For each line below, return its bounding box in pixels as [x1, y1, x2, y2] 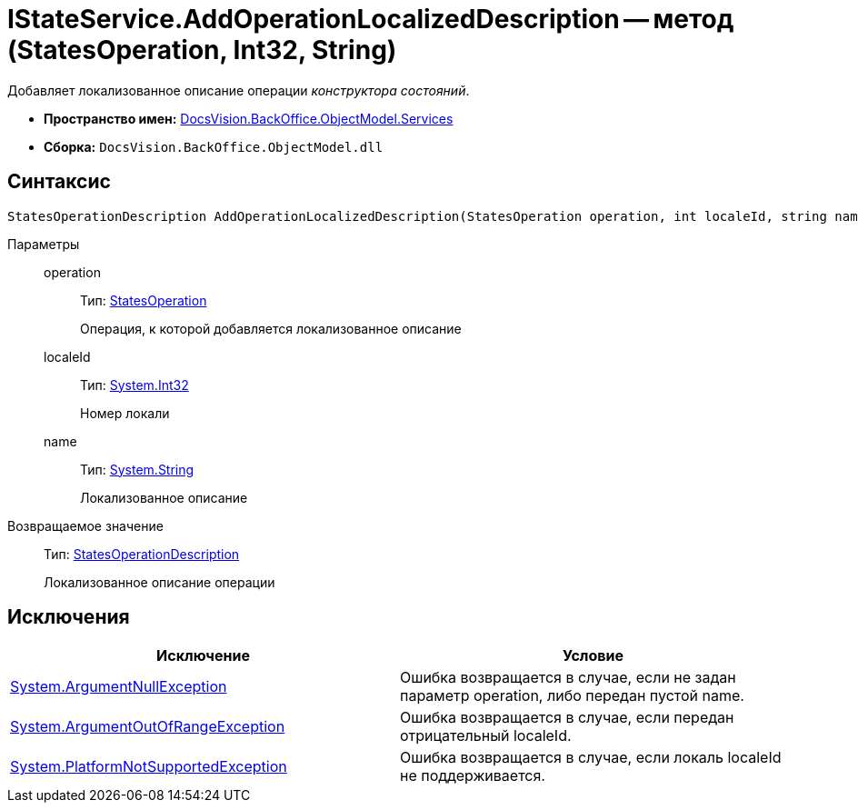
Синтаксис [7, 170, 111, 194]
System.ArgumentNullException [10, 677, 227, 696]
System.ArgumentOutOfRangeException [10, 717, 285, 736]
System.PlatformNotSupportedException [10, 757, 287, 776]
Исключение [156, 646, 250, 665]
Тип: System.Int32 [80, 376, 189, 393]
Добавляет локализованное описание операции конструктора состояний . [7, 82, 470, 98]
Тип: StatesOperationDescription [44, 545, 240, 562]
